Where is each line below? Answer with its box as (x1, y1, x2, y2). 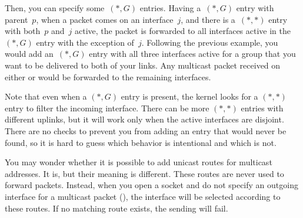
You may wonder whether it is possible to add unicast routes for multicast (5, 156, 272, 168)
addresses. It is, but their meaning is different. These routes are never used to (5, 167, 284, 179)
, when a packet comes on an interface (36, 13, 174, 25)
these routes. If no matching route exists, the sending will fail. (5, 202, 228, 214)
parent (5, 13, 28, 25)
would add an (5, 47, 54, 60)
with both (5, 25, 41, 37)
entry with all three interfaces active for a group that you (89, 47, 296, 60)
